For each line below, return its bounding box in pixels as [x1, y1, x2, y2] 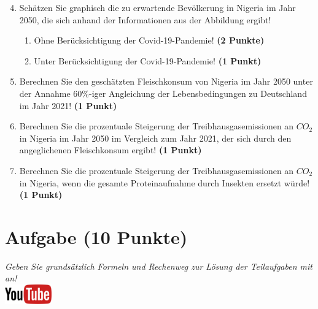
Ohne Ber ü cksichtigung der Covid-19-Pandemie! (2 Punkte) [34, 34, 265, 47]
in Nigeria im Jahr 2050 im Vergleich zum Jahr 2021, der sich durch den [19, 131, 292, 144]
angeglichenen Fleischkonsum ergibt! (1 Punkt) [19, 143, 202, 156]
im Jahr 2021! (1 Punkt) [19, 99, 117, 112]
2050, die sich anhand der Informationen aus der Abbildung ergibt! [19, 13, 271, 26]
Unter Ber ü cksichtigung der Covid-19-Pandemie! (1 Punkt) [34, 54, 262, 67]
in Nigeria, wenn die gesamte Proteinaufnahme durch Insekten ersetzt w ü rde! [19, 176, 310, 189]
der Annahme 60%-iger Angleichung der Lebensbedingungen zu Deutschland [19, 86, 307, 99]
